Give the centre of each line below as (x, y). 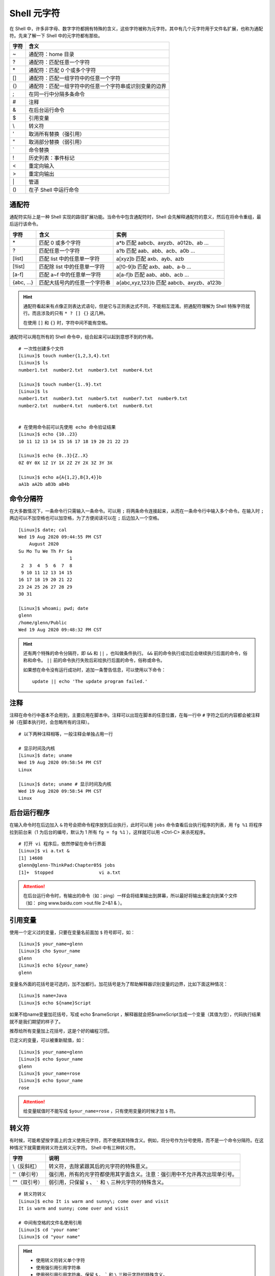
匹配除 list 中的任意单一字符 (72, 266)
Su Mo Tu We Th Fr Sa (45, 551)
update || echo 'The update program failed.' (90, 682)
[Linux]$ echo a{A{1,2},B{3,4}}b (60, 477)
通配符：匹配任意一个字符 (59, 62)
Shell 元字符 (35, 13)
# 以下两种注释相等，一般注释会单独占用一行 (66, 734)
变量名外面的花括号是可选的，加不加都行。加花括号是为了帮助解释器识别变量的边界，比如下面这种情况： (119, 984)
